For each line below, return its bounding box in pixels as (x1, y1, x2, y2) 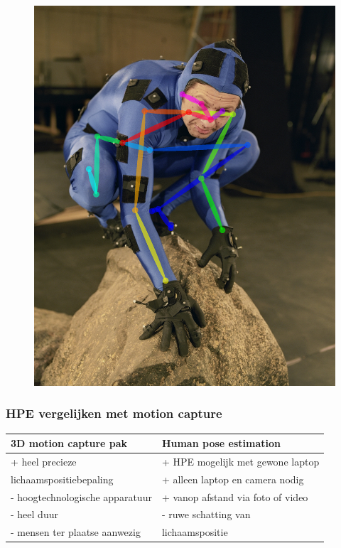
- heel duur (11, 507, 58, 522)
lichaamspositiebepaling (11, 471, 114, 486)
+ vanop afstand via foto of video (161, 489, 308, 504)
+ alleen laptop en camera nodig (161, 471, 304, 486)
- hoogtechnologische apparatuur (11, 489, 152, 504)
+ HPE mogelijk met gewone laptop (161, 453, 320, 468)
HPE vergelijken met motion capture (6, 404, 222, 422)
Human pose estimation (161, 436, 281, 450)
